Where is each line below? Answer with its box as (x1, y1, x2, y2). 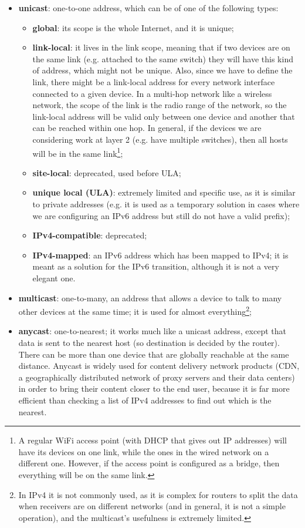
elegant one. (32, 271, 76, 284)
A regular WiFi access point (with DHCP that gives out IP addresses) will (18, 434, 287, 446)
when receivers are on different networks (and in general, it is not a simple (18, 500, 286, 512)
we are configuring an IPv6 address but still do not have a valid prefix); (32, 209, 290, 221)
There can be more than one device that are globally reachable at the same (18, 348, 289, 360)
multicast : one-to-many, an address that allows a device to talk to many (18, 291, 282, 304)
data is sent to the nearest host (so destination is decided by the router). (18, 336, 280, 348)
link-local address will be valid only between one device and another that (32, 110, 295, 122)
